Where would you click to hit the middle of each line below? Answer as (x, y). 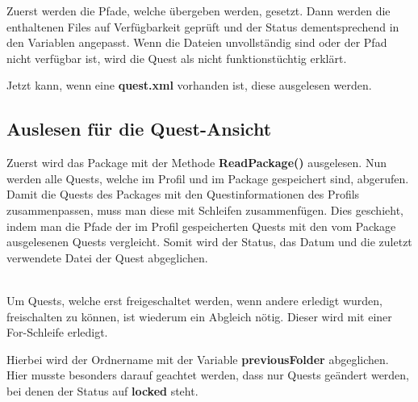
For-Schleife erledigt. (57, 332)
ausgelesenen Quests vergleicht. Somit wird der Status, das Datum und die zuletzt (209, 242)
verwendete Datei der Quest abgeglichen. (107, 257)
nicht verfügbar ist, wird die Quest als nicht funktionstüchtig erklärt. (177, 58)
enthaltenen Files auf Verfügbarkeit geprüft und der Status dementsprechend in (203, 26)
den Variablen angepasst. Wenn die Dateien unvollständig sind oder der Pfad (197, 42)
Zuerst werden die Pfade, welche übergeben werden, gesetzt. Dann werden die (199, 10)
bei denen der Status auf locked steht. (102, 390)
